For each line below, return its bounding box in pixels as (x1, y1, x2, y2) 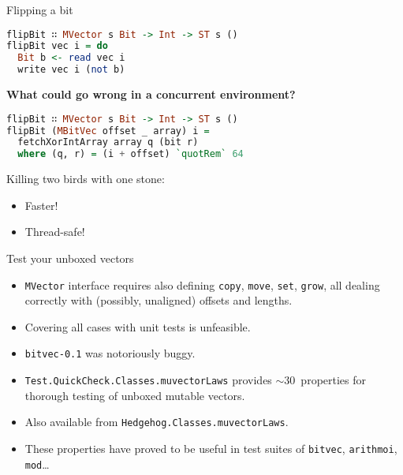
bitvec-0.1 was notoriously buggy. (24, 345, 196, 361)
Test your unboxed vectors (6, 249, 134, 266)
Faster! (24, 196, 58, 213)
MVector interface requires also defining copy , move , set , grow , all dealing (24, 276, 380, 293)
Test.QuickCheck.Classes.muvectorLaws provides (24, 372, 272, 388)
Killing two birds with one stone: (6, 170, 165, 187)
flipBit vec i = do (6, 40, 108, 52)
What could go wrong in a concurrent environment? (6, 86, 296, 103)
